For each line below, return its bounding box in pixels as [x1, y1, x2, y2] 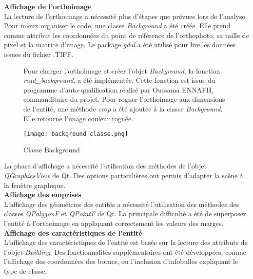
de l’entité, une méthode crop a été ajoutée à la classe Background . [23, 103, 223, 113]
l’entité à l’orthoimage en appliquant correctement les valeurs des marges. [4, 218, 224, 228]
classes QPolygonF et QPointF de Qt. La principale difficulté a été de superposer [4, 208, 246, 219]
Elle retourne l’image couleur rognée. [23, 113, 134, 123]
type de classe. [4, 265, 47, 276]
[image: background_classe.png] [23, 130, 128, 138]
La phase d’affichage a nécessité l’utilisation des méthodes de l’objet [4, 161, 207, 171]
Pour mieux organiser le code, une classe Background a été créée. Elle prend [4, 20, 231, 31]
